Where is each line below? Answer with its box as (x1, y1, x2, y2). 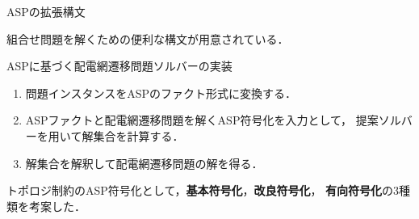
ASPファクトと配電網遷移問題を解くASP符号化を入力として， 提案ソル (25, 112, 401, 128)
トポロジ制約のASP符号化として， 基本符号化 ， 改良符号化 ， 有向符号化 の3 (6, 182, 400, 199)
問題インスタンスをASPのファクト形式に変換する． (25, 84, 297, 101)
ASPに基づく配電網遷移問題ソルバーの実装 (6, 57, 233, 74)
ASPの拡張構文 (6, 3, 86, 19)
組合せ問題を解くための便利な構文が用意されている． (6, 30, 289, 47)
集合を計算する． (93, 127, 184, 144)
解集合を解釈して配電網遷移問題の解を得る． (25, 154, 263, 171)
